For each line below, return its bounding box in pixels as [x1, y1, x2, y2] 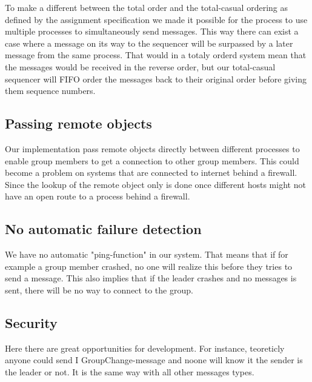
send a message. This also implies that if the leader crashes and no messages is [5, 272, 297, 284]
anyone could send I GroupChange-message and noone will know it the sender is [5, 354, 303, 366]
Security [5, 313, 58, 332]
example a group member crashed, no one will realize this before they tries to [5, 260, 293, 272]
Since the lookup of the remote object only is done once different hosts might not [5, 178, 306, 190]
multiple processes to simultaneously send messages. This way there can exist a [5, 25, 299, 38]
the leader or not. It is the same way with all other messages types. [5, 365, 254, 378]
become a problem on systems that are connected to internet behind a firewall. [5, 166, 297, 179]
